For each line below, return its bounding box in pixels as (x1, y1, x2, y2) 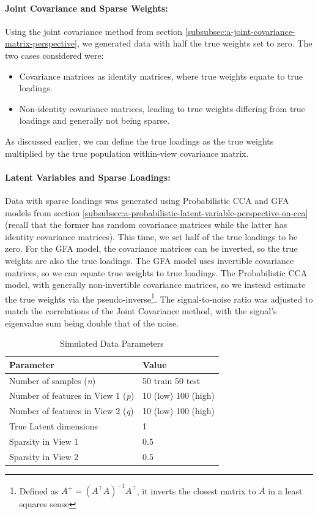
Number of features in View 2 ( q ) (9, 404, 134, 417)
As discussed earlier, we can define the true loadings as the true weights (5, 134, 274, 147)
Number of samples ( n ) (9, 374, 96, 387)
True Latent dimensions (9, 420, 98, 433)
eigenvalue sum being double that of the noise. (5, 316, 179, 329)
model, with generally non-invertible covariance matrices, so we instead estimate (5, 278, 306, 291)
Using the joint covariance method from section (5, 25, 182, 37)
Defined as (19, 484, 59, 497)
